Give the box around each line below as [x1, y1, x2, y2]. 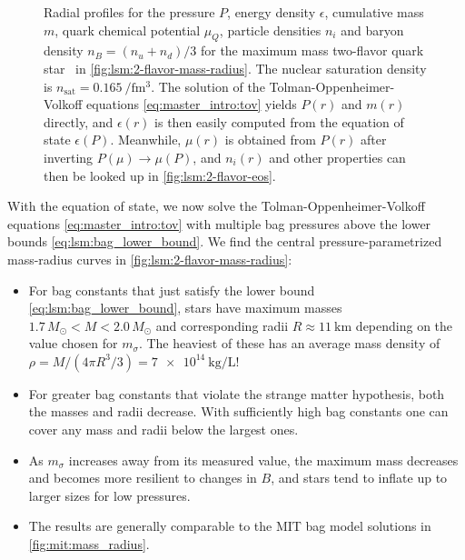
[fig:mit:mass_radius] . [28, 535, 150, 554]
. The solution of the [151, 76, 265, 95]
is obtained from [224, 130, 316, 149]
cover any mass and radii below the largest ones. [28, 420, 299, 439]
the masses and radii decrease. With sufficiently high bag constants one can [28, 402, 449, 421]
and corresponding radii [155, 315, 289, 335]
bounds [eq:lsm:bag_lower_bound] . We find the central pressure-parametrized [7, 232, 442, 251]
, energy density [227, 3, 316, 21]
